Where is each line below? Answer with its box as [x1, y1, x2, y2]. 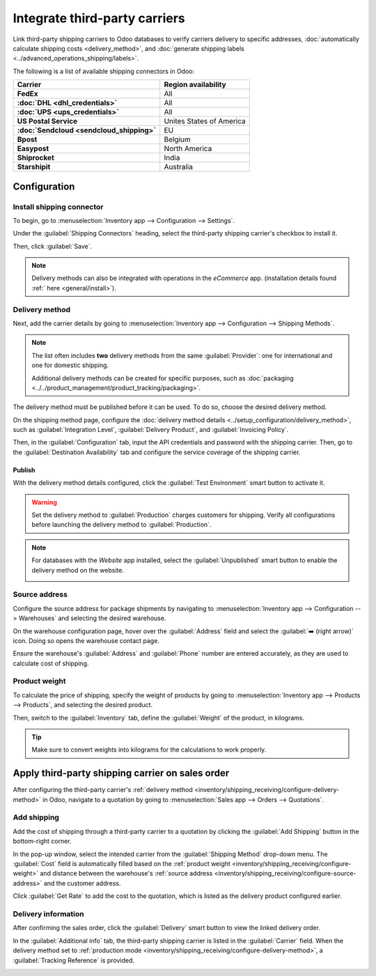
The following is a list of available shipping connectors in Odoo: [13, 67, 195, 75]
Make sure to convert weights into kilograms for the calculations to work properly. [31, 745, 267, 754]
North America [164, 144, 212, 153]
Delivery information [13, 909, 84, 919]
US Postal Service [17, 116, 78, 126]
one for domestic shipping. [31, 361, 109, 369]
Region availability [164, 80, 226, 90]
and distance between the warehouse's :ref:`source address [39, 869, 213, 878]
